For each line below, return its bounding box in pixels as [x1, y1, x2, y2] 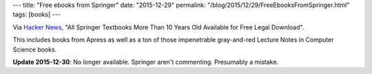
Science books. [12, 45, 57, 53]
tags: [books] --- [12, 10, 61, 18]
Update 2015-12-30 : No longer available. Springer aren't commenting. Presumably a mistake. [12, 58, 279, 66]
